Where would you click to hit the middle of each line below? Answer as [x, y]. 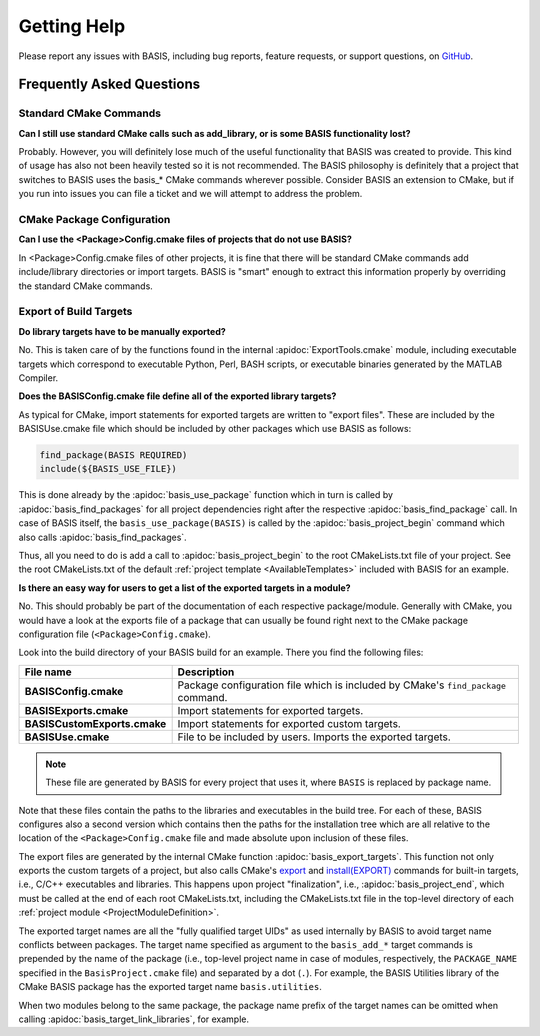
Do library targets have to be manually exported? [122, 331]
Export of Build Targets [75, 312]
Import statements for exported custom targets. [289, 723]
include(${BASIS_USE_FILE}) [108, 469]
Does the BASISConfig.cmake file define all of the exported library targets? [177, 396]
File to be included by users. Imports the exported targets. [314, 737]
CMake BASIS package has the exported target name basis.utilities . [170, 987]
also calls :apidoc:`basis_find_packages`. [102, 537]
